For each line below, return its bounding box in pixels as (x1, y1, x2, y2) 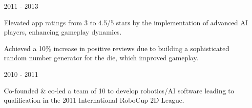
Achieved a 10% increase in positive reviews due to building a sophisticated (4, 43, 230, 53)
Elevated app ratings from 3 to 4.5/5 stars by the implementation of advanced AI (4, 17, 248, 27)
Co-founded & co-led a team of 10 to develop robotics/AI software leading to (4, 85, 234, 95)
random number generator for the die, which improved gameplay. (4, 53, 199, 63)
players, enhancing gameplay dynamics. (4, 27, 122, 37)
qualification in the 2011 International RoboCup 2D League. (4, 95, 184, 105)
